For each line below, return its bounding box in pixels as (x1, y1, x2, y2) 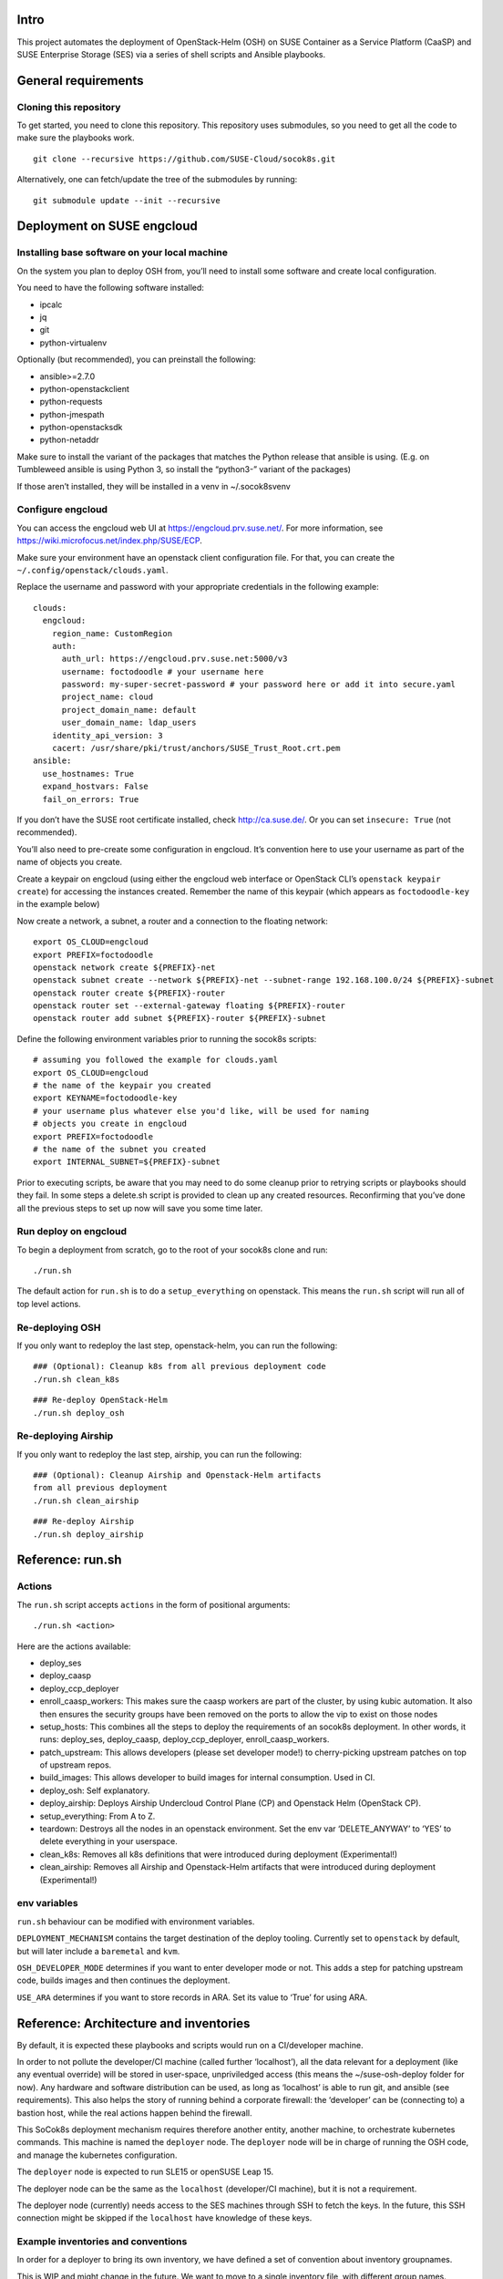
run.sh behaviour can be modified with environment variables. (16, 1915, 255, 1927)
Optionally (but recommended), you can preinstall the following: (16, 354, 257, 365)
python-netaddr (39, 434, 99, 446)
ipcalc (39, 299, 63, 310)
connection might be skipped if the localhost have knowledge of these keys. (16, 2212, 313, 2223)
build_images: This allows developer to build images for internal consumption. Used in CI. (39, 1772, 375, 1783)
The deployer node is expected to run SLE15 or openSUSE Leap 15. (16, 2166, 273, 2178)
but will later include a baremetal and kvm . (16, 1945, 180, 1956)
